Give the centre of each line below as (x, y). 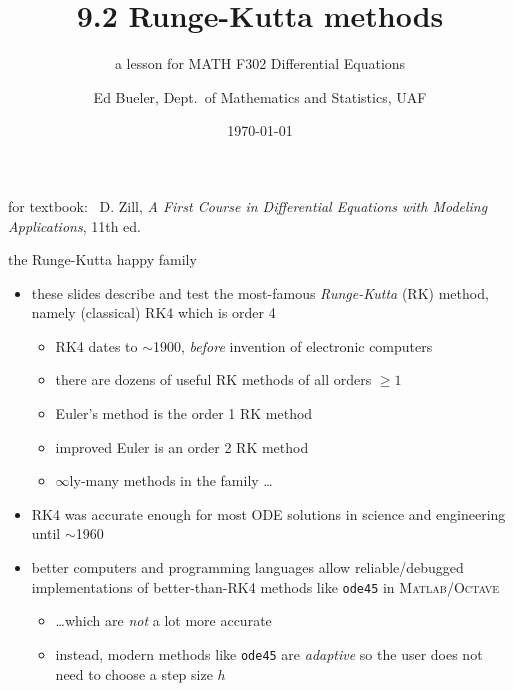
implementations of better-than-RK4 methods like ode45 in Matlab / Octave (265, 586)
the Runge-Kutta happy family (102, 259)
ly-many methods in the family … (171, 480)
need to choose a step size (134, 673)
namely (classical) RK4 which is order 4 (153, 312)
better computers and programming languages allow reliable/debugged (247, 567)
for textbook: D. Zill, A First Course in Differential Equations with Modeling (248, 205)
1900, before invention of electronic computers (293, 345)
